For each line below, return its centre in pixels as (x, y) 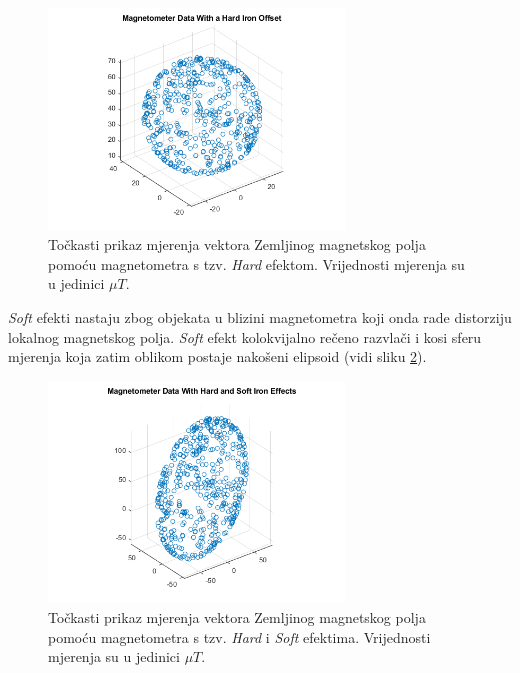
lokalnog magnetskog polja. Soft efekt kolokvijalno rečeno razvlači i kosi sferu (245, 336)
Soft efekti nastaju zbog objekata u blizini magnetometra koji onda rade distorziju (260, 316)
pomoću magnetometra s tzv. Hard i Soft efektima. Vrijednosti (239, 636)
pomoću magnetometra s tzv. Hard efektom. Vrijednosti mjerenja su (256, 263)
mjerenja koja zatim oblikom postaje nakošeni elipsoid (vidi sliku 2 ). (217, 356)
